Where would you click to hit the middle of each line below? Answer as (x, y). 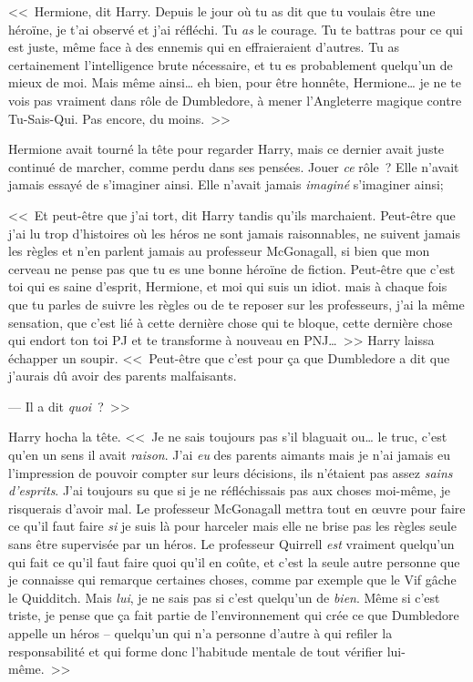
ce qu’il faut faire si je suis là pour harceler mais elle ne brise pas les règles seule (232, 526)
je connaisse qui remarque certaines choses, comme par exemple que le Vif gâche (232, 580)
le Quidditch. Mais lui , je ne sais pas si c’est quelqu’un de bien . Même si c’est (224, 597)
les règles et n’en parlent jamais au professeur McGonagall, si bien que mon (219, 251)
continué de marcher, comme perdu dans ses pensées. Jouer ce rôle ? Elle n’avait (234, 166)
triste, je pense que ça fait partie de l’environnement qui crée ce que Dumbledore (234, 615)
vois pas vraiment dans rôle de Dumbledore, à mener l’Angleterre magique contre (235, 100)
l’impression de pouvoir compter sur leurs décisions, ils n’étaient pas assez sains (231, 472)
